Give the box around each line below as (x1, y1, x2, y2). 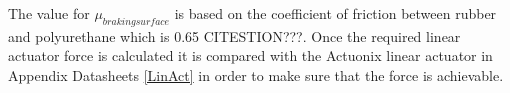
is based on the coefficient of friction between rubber (174, 3, 497, 23)
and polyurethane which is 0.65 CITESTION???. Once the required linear (8, 25, 461, 46)
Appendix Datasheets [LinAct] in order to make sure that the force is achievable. (8, 64, 504, 85)
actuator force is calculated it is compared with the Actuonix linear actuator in (8, 45, 493, 66)
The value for (8, 3, 90, 23)
